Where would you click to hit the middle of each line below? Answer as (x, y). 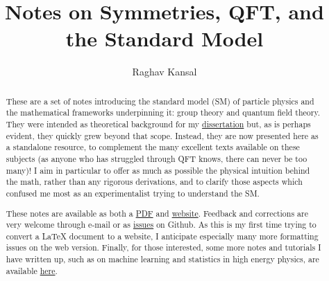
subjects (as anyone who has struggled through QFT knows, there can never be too (157, 158)
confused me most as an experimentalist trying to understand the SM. (133, 193)
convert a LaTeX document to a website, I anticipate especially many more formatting (162, 236)
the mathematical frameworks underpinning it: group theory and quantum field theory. (163, 112)
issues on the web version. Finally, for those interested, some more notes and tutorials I (163, 247)
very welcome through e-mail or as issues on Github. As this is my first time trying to (161, 225)
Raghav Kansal (164, 72)
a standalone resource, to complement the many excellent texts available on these (153, 147)
